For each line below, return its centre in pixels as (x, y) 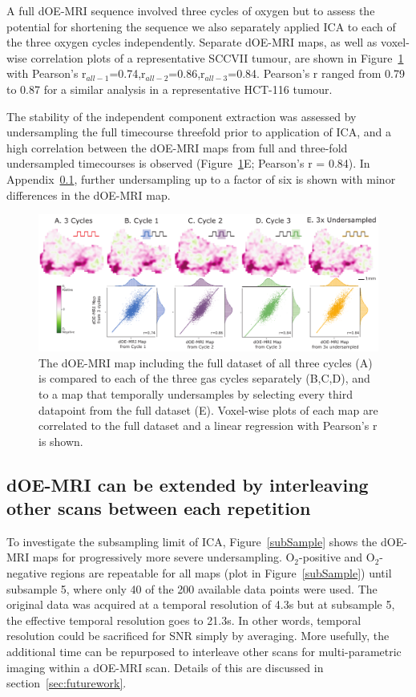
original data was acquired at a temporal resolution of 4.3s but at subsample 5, (201, 604)
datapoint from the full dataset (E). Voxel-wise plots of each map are (208, 409)
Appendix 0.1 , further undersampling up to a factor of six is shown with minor (201, 178)
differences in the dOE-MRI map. (89, 195)
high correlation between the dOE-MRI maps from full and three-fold (177, 147)
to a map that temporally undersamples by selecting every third (196, 393)
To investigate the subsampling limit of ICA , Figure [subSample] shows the (192, 541)
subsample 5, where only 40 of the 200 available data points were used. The (192, 588)
